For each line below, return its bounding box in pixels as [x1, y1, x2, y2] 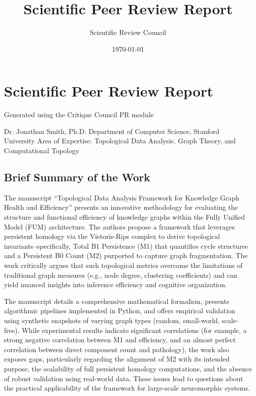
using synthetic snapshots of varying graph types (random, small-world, [4, 315, 220, 325]
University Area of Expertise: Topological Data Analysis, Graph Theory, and [4, 135, 236, 146]
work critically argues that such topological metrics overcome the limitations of [4, 260, 243, 270]
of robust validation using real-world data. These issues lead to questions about [4, 373, 243, 383]
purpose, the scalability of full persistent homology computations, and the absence [4, 363, 252, 373]
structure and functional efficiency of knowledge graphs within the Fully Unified [4, 212, 245, 222]
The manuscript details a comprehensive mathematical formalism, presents [4, 296, 229, 306]
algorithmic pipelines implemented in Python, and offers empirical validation [4, 305, 235, 316]
